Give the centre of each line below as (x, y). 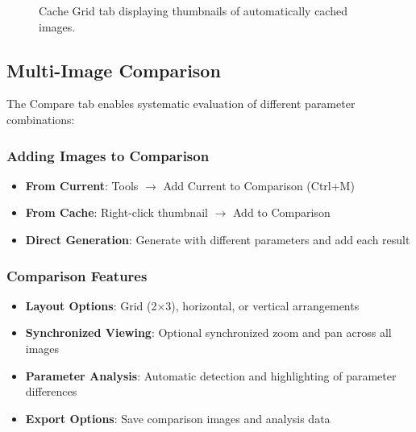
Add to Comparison (281, 212)
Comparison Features (77, 275)
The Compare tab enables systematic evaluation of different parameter (181, 104)
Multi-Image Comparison (114, 70)
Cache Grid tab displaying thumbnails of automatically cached (193, 10)
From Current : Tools (82, 185)
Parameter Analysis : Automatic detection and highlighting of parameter (211, 375)
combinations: (41, 119)
